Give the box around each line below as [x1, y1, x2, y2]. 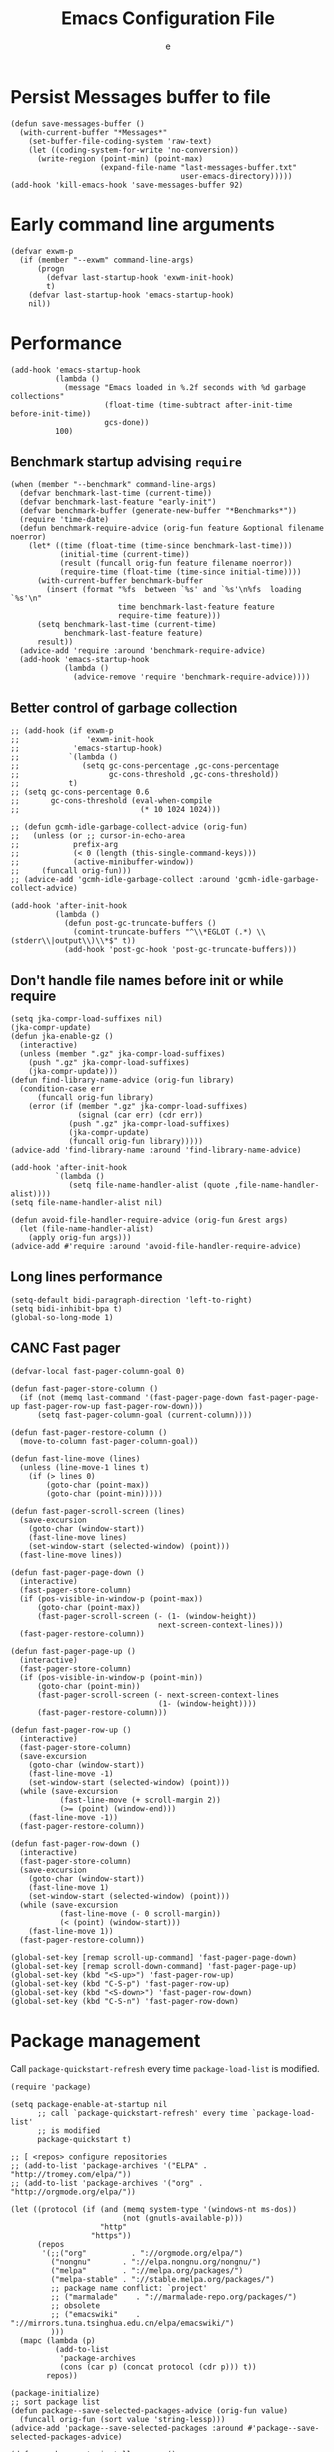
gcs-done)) [104, 417, 150, 427]
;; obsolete [50, 2300, 101, 2311]
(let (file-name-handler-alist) [19, 1224, 155, 1234]
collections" [10, 391, 65, 401]
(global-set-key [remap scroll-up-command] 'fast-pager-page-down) [10, 1952, 298, 1962]
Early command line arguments [10, 213, 275, 236]
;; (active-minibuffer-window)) [10, 857, 195, 867]
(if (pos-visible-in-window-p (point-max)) [19, 1593, 203, 1604]
